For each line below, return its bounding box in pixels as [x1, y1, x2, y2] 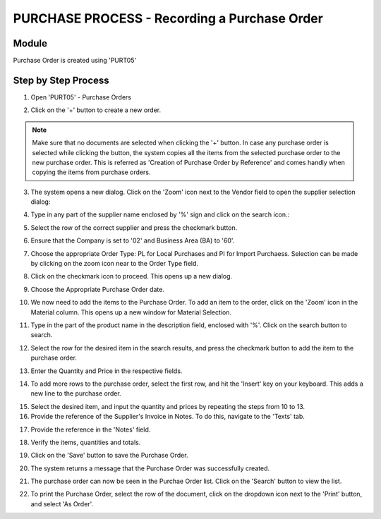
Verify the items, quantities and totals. [30, 438, 141, 446]
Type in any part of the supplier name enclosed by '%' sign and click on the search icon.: [30, 210, 290, 219]
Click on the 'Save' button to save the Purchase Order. [30, 451, 188, 460]
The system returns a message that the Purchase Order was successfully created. [30, 464, 270, 472]
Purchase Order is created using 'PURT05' [13, 56, 137, 65]
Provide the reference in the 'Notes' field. [30, 425, 151, 434]
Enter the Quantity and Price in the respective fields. [30, 367, 183, 375]
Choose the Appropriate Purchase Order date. [30, 285, 165, 293]
